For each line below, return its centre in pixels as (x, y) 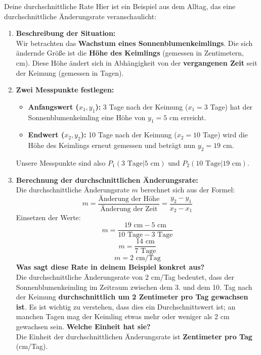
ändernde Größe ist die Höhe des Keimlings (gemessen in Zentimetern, (130, 53)
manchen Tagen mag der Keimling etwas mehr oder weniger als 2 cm (123, 316)
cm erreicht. (188, 117)
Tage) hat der (231, 106)
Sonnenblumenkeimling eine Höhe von (87, 117)
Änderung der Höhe (129, 199)
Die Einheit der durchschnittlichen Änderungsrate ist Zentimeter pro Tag (134, 336)
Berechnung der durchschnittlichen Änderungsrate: (107, 180)
